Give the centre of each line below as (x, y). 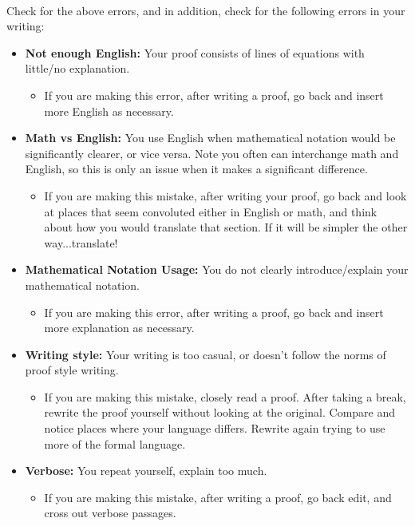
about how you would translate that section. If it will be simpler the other (226, 227)
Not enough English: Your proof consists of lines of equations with (195, 52)
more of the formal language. (115, 443)
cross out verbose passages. (110, 513)
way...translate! (81, 242)
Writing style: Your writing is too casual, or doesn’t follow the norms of (206, 354)
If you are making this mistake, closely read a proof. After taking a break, (225, 396)
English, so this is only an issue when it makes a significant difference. (196, 169)
